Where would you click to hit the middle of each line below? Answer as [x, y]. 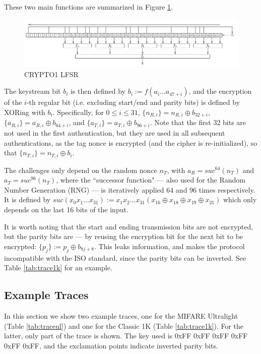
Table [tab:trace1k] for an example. [58, 268]
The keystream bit [32, 91]
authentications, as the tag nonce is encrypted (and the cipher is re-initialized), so [131, 142]
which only [240, 199]
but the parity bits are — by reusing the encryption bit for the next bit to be [124, 236]
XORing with [25, 112]
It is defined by [27, 199]
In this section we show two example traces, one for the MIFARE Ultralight [121, 315]
